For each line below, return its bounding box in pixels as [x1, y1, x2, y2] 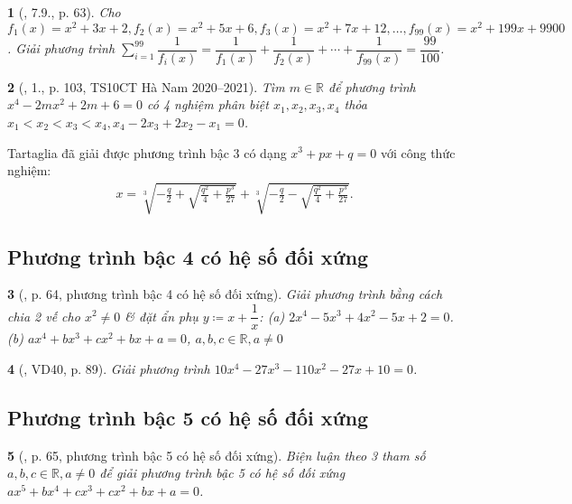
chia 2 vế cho [7, 306, 80, 325]
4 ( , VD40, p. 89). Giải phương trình [7, 359, 210, 378]
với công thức [380, 143, 456, 162]
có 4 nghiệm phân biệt [147, 95, 269, 114]
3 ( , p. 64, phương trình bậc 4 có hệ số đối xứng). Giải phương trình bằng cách [7, 285, 443, 303]
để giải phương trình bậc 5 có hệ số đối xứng [99, 463, 346, 482]
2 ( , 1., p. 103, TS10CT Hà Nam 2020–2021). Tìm [7, 77, 285, 96]
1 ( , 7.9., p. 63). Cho [7, 3, 121, 21]
